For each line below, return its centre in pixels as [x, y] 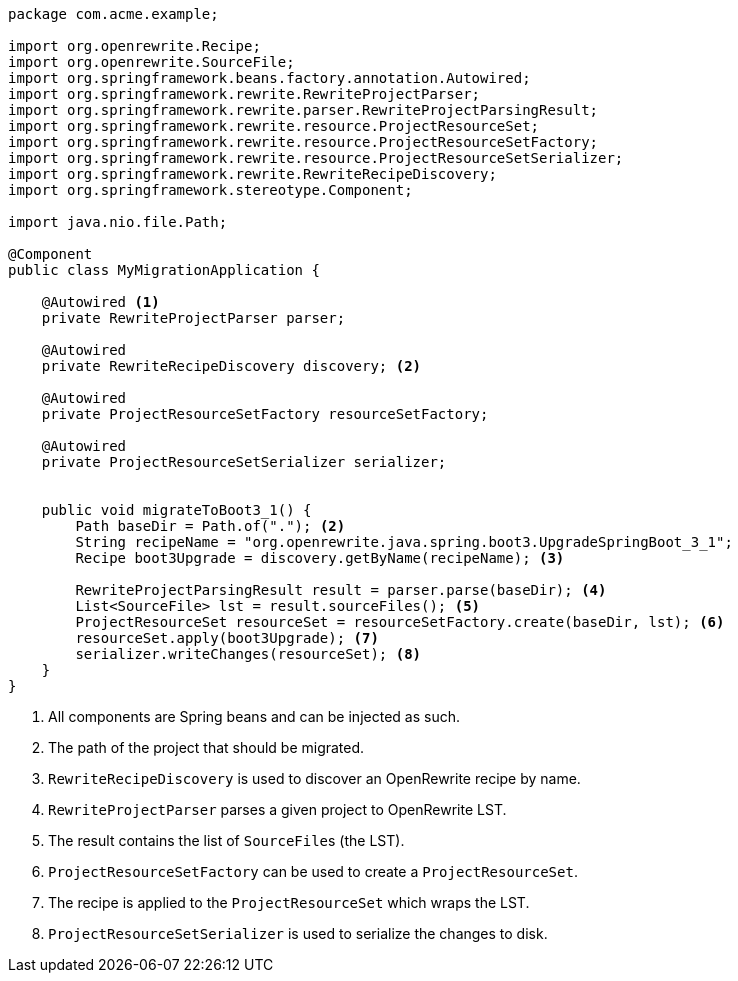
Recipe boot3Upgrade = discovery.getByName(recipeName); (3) [320, 558]
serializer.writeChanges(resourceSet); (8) [248, 654]
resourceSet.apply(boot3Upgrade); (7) [227, 638]
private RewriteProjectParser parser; [193, 318]
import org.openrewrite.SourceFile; [151, 62]
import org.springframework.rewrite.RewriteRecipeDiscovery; [252, 174]
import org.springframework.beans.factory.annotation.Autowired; [269, 78]
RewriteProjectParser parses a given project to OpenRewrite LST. [277, 809]
